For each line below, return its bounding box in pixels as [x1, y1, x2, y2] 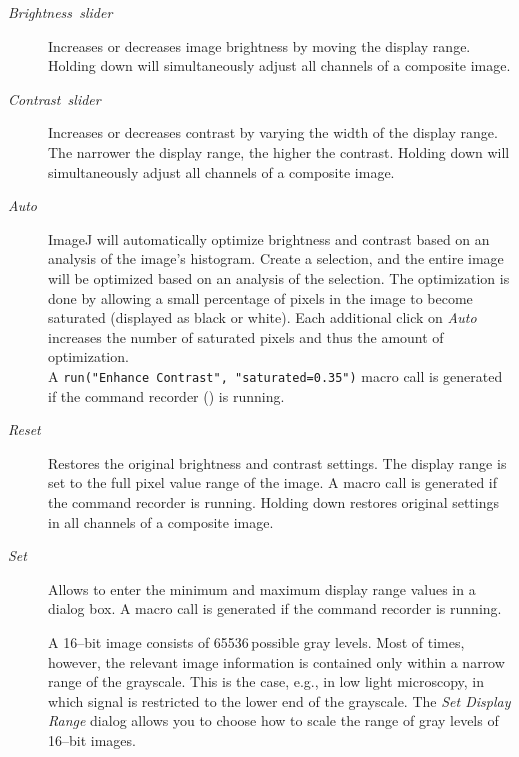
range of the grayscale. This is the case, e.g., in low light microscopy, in [48, 671, 485, 692]
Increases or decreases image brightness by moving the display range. [48, 35, 471, 56]
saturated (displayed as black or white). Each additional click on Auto [48, 307, 477, 328]
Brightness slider [8, 2, 113, 22]
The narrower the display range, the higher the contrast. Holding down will [48, 141, 510, 162]
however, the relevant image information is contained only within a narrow [48, 651, 505, 672]
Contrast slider [8, 88, 101, 109]
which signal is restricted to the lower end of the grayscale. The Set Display [48, 690, 511, 711]
